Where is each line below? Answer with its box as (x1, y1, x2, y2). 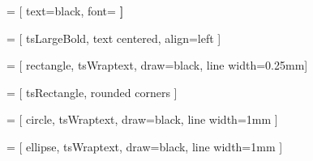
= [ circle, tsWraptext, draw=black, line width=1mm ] (6, 111, 278, 128)
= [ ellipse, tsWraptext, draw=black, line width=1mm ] (6, 138, 283, 155)
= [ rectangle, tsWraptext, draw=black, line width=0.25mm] (6, 57, 308, 74)
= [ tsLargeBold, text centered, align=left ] (6, 29, 221, 46)
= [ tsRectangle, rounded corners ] (6, 83, 178, 100)
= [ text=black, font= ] (6, 2, 124, 19)
